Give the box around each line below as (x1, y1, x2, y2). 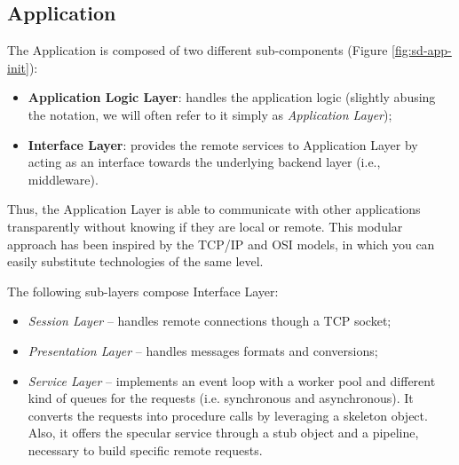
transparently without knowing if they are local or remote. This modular (7, 217, 403, 235)
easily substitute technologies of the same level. (7, 252, 264, 271)
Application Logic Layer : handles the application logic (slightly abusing (28, 88, 436, 106)
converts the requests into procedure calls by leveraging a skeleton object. (28, 406, 428, 424)
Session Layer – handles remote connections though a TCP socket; (28, 311, 392, 330)
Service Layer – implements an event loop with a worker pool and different (28, 371, 436, 390)
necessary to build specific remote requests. (28, 440, 263, 459)
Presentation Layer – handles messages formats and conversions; (28, 341, 378, 359)
